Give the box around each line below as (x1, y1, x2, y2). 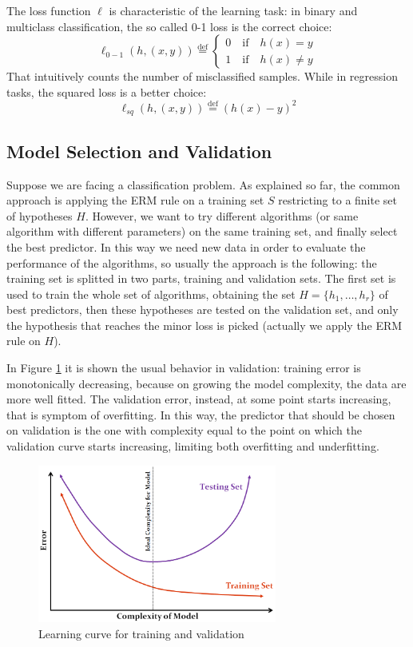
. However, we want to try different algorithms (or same (85, 207, 359, 224)
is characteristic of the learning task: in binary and (109, 2, 358, 18)
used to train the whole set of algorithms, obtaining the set (6, 285, 296, 302)
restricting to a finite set (278, 192, 398, 208)
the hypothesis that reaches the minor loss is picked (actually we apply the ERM (6, 316, 403, 333)
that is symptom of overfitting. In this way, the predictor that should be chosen (6, 406, 395, 423)
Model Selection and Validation (6, 138, 272, 163)
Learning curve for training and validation (38, 625, 244, 642)
